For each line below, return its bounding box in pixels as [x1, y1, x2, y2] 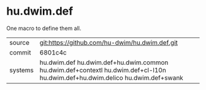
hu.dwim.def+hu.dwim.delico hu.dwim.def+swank [39, 73, 184, 82]
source [9, 38, 29, 47]
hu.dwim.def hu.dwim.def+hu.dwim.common [39, 58, 169, 67]
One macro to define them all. [6, 24, 82, 32]
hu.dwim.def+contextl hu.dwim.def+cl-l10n [39, 66, 167, 74]
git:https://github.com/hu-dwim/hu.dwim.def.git [39, 38, 178, 47]
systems [9, 66, 34, 74]
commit [9, 48, 31, 56]
